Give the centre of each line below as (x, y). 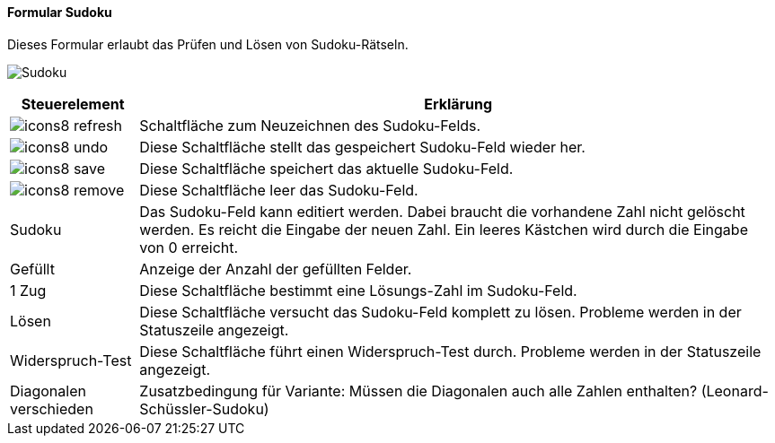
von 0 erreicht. (189, 247)
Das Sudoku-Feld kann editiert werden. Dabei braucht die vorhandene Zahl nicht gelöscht (442, 211)
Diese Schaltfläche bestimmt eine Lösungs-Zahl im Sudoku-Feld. (358, 290)
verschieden (52, 408)
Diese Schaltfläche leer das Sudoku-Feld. (279, 190)
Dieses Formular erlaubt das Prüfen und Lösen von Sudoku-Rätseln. (208, 44)
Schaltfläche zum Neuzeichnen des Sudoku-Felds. (310, 125)
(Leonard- (735, 391)
